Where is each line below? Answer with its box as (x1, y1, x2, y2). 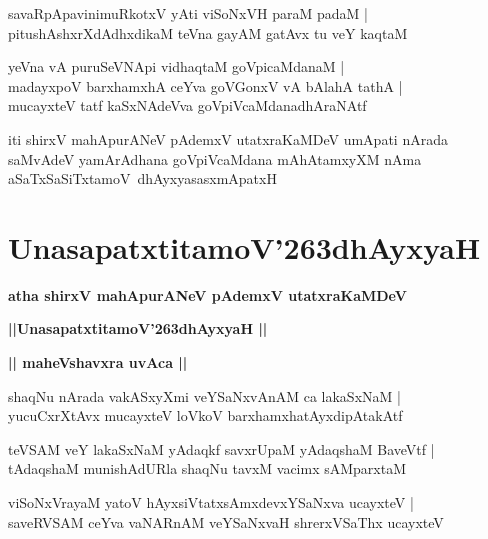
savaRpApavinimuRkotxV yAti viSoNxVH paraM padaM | (8, 3, 368, 23)
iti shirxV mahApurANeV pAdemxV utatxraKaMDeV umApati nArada (8, 128, 448, 149)
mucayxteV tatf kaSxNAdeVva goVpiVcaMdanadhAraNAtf (8, 95, 367, 116)
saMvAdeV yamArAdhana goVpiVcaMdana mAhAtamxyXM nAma (8, 148, 422, 169)
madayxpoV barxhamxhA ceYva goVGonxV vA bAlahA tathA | (8, 75, 403, 96)
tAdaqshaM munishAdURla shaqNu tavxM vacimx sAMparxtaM (8, 458, 407, 479)
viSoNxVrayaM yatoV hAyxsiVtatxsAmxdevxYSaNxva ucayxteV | (8, 492, 414, 513)
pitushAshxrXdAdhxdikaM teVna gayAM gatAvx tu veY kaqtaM (8, 22, 408, 43)
